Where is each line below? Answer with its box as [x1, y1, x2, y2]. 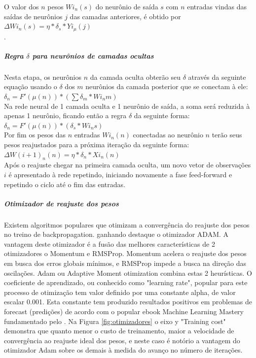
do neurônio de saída [95, 1, 158, 11]
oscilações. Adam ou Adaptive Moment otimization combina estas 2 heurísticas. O [4, 267, 252, 278]
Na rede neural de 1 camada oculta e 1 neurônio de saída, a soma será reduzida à [4, 100, 250, 111]
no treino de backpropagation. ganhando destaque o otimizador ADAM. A [4, 229, 229, 239]
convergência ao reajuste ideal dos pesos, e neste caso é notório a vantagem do [4, 335, 240, 345]
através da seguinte [188, 71, 246, 82]
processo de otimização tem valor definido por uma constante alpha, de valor [4, 287, 236, 297]
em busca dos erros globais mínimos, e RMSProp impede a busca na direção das [4, 258, 247, 268]
